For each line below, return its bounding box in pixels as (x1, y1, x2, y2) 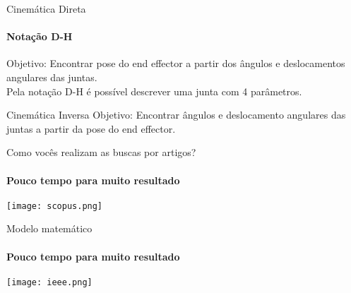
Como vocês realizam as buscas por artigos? (6, 145, 196, 160)
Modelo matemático (6, 221, 93, 236)
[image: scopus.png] (6, 201, 103, 211)
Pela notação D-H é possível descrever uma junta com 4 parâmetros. (6, 83, 302, 98)
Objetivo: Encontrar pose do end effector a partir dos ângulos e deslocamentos (6, 56, 345, 71)
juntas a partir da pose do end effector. (6, 121, 176, 136)
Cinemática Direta (6, 1, 86, 16)
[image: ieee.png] (6, 277, 93, 287)
